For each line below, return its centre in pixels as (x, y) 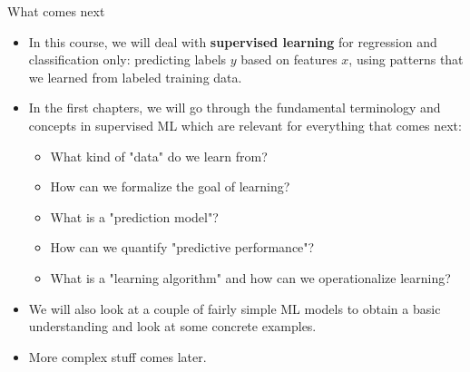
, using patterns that (406, 59)
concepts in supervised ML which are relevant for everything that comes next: (245, 125)
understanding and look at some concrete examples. (172, 326)
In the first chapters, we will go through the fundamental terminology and (235, 108)
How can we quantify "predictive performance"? (182, 247)
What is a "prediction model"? (134, 216)
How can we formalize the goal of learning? (170, 186)
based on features (289, 59)
